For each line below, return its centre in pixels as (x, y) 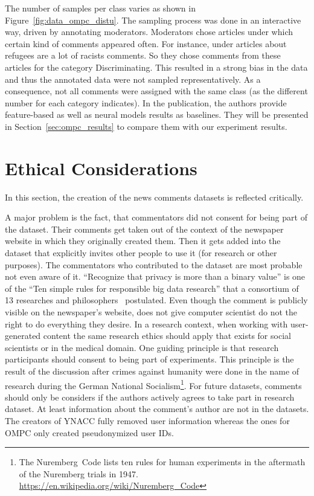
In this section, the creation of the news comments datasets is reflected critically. (154, 197)
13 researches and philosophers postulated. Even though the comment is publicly (156, 300)
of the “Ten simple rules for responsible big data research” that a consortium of (152, 288)
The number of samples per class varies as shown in (100, 8)
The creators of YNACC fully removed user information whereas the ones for (147, 420)
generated (23, 336)
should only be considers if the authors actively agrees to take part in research (150, 397)
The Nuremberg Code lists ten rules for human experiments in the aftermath (162, 462)
